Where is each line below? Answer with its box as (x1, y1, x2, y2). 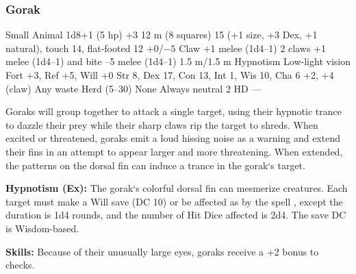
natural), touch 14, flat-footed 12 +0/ (5, 40, 164, 55)
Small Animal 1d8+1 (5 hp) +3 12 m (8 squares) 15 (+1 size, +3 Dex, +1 (5, 27, 318, 42)
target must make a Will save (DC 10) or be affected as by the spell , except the (5, 194, 343, 208)
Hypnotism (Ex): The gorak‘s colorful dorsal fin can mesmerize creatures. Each (5, 181, 348, 195)
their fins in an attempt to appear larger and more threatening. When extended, (5, 144, 343, 158)
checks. (5, 258, 35, 272)
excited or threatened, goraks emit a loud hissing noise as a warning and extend (5, 131, 340, 145)
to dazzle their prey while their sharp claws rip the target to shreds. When (5, 117, 318, 132)
